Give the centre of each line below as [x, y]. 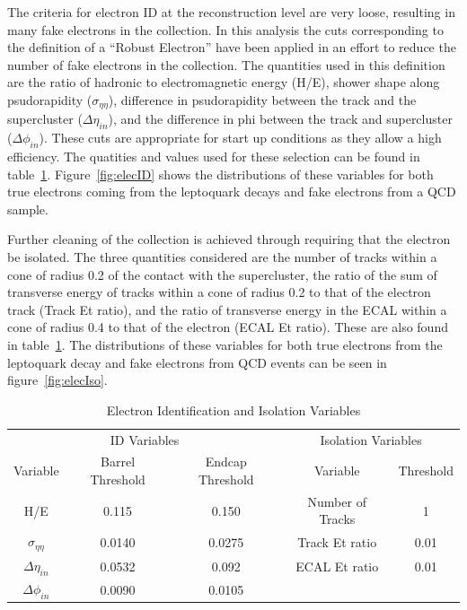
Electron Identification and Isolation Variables [233, 410]
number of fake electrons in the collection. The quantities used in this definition [226, 64]
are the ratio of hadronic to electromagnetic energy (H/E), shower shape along [224, 82]
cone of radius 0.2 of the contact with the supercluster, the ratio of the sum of [222, 274]
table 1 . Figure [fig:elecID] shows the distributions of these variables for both [220, 174]
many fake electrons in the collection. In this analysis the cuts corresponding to [225, 29]
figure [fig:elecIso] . [57, 380]
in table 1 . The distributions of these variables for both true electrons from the [225, 344]
